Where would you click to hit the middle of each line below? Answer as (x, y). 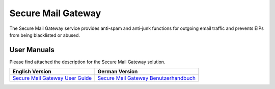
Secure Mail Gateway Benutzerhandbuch (147, 78)
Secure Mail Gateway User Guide (52, 78)
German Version (118, 72)
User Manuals (32, 50)
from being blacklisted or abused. (45, 35)
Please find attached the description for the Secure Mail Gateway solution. (87, 62)
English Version (32, 72)
